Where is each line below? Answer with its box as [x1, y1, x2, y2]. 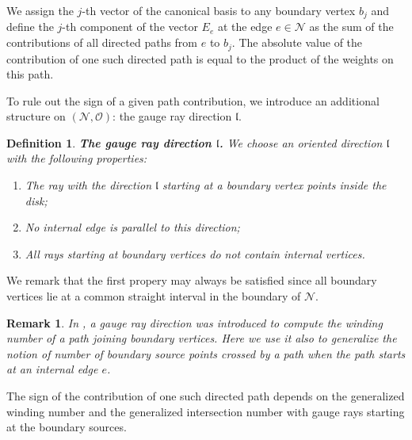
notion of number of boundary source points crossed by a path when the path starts [6, 345, 406, 362]
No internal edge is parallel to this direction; [25, 219, 240, 235]
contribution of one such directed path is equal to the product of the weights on [6, 50, 394, 67]
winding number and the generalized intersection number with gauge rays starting [6, 403, 405, 419]
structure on [6, 108, 66, 124]
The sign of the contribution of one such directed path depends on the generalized [6, 388, 405, 404]
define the [6, 18, 54, 35]
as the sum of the [309, 18, 394, 35]
